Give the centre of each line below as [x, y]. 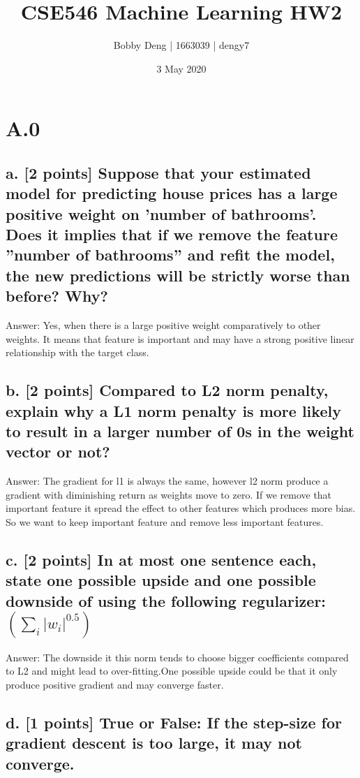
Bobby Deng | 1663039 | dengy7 [181, 45]
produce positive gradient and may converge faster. [115, 684]
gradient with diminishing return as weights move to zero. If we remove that [169, 494]
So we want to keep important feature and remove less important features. [165, 521]
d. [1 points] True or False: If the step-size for [174, 722]
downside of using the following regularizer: [166, 600]
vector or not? [58, 452]
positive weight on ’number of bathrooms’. [161, 213]
